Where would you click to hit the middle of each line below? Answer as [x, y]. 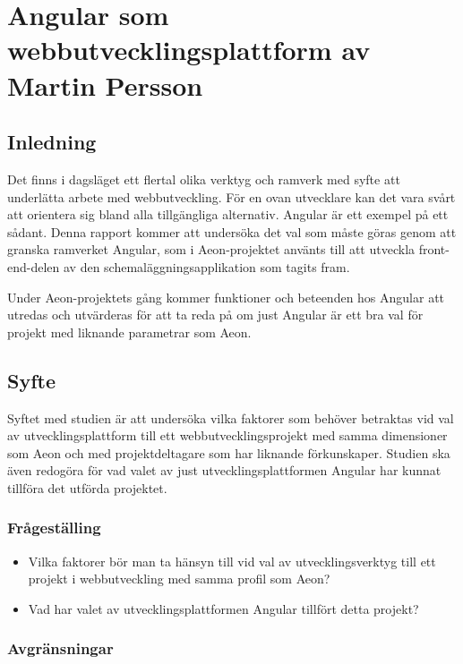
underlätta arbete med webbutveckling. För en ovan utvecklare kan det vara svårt [231, 196]
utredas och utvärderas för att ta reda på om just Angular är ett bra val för [215, 315]
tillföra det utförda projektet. [87, 487]
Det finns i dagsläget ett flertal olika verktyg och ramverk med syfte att [204, 179]
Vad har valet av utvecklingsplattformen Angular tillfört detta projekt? [223, 608]
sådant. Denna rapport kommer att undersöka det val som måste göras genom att [232, 231]
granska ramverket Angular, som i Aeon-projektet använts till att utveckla [211, 249]
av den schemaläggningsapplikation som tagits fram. [206, 266]
